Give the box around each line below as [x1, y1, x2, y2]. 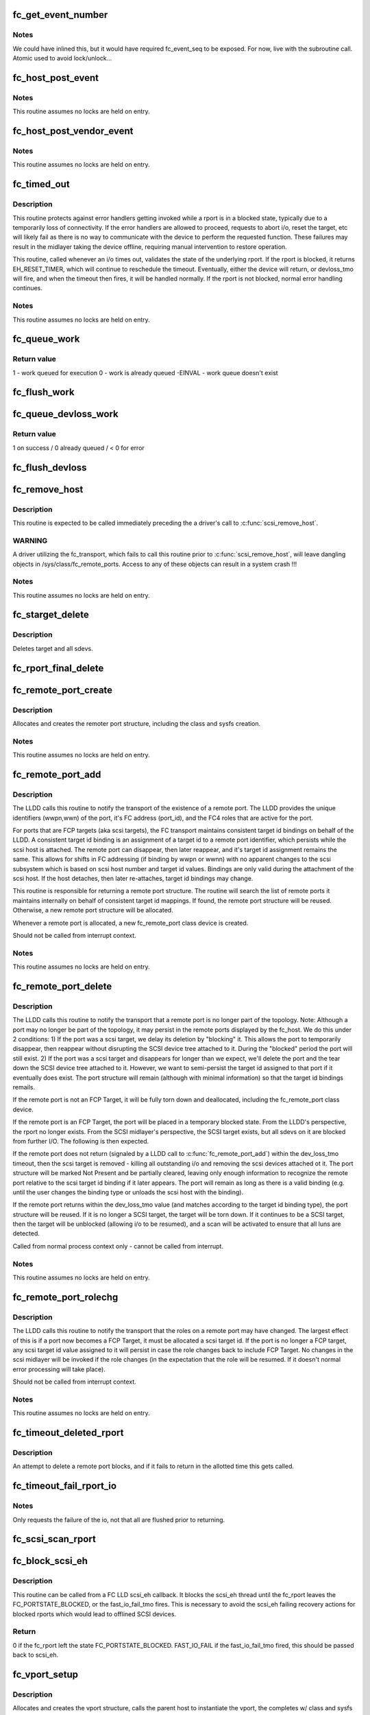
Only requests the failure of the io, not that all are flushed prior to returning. [12, 1515, 225, 1524]
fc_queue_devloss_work [12, 408, 119, 420]
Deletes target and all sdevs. [12, 644, 93, 652]
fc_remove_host [12, 484, 84, 495]
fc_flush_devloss [12, 462, 87, 473]
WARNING [12, 536, 48, 545]
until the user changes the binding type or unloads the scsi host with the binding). [12, 1187, 243, 1196]
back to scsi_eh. [12, 1651, 58, 1659]
